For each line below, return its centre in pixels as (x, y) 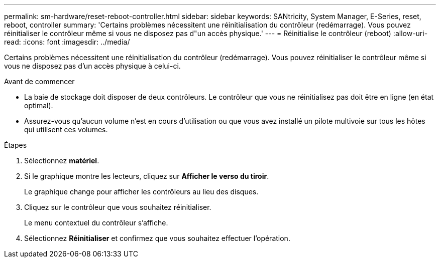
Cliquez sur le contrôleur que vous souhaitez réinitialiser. (118, 207)
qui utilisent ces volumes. (66, 129)
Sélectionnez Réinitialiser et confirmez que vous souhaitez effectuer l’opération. (157, 238)
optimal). (39, 105)
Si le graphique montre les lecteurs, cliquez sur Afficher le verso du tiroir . (147, 176)
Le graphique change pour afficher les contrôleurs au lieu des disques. (141, 192)
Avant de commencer (39, 81)
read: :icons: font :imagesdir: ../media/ (67, 42)
